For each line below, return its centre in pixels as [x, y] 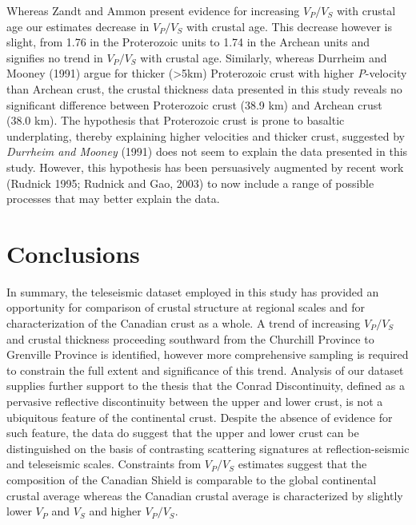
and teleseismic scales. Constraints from [104, 464]
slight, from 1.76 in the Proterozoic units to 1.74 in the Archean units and [188, 42]
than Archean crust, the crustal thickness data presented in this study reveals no [204, 88]
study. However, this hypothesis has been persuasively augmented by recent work [205, 167]
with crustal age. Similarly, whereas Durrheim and [264, 57]
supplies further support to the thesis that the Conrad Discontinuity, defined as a [206, 386]
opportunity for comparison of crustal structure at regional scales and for [186, 307]
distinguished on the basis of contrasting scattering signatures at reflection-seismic [208, 448]
